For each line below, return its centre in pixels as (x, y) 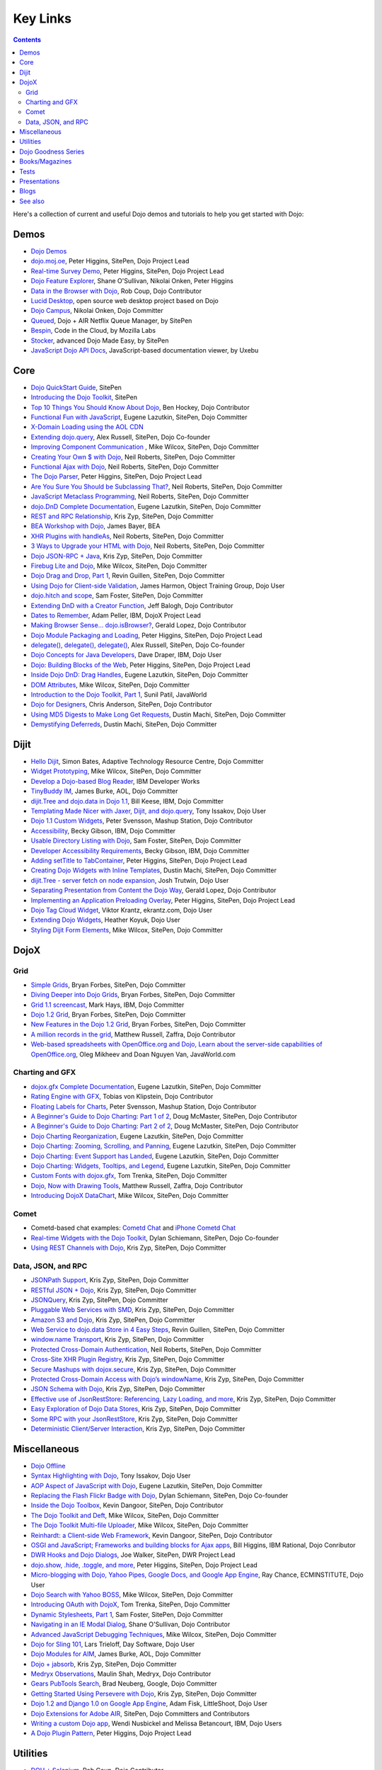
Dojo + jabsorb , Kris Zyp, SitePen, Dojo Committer (104, 1664)
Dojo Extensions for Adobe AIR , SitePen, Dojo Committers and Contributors (140, 1713)
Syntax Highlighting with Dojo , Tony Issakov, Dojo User (111, 1475)
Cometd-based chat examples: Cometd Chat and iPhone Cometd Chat (133, 1228)
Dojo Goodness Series (52, 152)
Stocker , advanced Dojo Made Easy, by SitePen (100, 341)
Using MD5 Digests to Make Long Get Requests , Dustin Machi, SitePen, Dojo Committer (158, 714)
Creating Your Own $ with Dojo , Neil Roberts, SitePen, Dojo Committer (133, 457)
